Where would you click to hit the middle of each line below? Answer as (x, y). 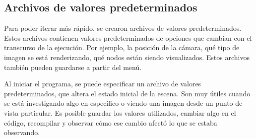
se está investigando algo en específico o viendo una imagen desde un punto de (123, 103)
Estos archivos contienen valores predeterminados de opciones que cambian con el (128, 37)
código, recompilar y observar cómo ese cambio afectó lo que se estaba (111, 122)
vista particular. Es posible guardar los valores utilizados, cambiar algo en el (120, 112)
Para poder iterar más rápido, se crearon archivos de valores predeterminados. (123, 28)
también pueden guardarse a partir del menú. (73, 67)
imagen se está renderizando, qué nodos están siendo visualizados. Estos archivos (127, 57)
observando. (22, 132)
